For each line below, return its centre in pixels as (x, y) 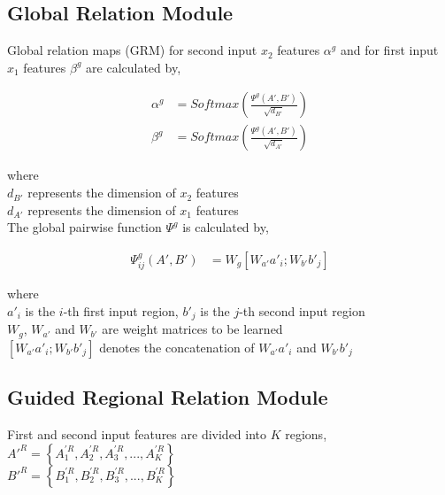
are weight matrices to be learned (192, 329)
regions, (306, 433)
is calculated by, (226, 227)
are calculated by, (134, 67)
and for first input (389, 50)
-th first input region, (121, 310)
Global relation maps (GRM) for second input (132, 50)
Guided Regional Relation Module (168, 397)
